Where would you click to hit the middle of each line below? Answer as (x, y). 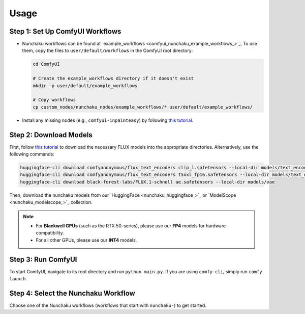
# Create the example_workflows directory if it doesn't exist (113, 78)
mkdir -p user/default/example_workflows (85, 86)
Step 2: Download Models (51, 135)
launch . (18, 279)
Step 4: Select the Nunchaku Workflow (72, 293)
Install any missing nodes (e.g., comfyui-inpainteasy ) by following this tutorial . (108, 120)
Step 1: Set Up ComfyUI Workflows (65, 31)
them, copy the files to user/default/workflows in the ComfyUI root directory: (108, 50)
